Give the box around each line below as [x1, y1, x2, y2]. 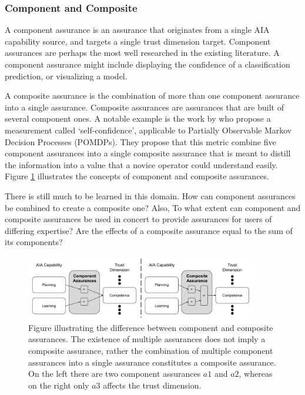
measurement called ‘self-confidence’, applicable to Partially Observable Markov [5, 123, 292, 136]
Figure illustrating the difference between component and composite [28, 321, 273, 333]
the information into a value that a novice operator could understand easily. [5, 158, 278, 170]
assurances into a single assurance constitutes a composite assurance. [28, 356, 276, 368]
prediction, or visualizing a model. [5, 69, 128, 82]
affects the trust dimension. [103, 379, 202, 391]
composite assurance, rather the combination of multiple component [28, 344, 273, 356]
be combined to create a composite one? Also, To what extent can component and [5, 201, 301, 213]
